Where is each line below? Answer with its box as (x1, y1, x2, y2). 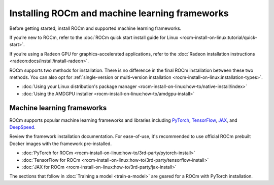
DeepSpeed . (9, 124, 36, 130)
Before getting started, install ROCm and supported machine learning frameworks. (9, 25, 182, 31)
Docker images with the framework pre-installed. (9, 141, 112, 147)
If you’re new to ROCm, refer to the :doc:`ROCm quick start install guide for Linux (9, 34, 179, 40)
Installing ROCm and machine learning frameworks (9, 8, 229, 19)
